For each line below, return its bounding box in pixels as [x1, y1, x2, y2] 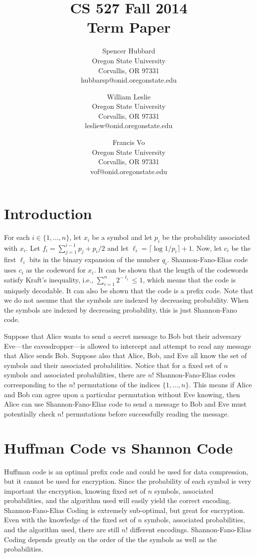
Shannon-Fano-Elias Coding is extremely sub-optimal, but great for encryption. [4, 505, 245, 515]
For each [4, 232, 30, 242]
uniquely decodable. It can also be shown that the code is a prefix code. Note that [4, 285, 254, 295]
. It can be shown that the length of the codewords [94, 265, 249, 275]
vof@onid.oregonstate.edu [90, 166, 167, 176]
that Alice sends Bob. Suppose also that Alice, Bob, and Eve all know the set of [4, 350, 247, 361]
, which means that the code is [143, 274, 236, 284]
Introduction [4, 203, 92, 224]
